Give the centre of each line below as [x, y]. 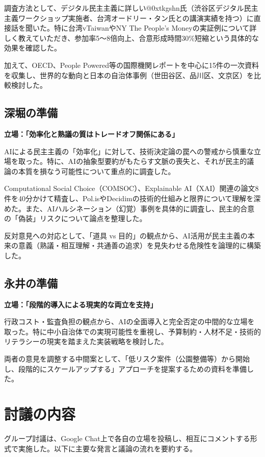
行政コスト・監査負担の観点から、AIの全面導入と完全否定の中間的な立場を [129, 321]
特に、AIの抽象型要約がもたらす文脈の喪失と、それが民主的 [147, 161]
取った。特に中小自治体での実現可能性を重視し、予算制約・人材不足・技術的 [132, 331]
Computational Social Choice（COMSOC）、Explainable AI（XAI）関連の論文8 [131, 188]
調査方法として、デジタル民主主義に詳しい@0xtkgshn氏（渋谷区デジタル [124, 8]
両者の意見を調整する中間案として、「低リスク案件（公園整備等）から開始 [127, 359]
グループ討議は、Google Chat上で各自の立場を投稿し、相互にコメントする [127, 438]
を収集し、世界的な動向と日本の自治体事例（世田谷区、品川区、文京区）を [129, 75]
